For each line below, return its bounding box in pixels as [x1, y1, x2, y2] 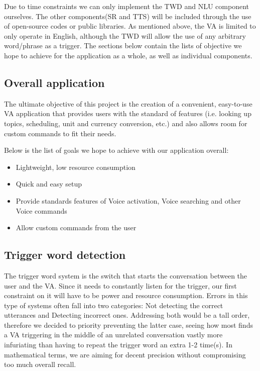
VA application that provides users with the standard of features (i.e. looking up [4, 108, 251, 119]
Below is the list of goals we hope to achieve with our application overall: [4, 145, 229, 155]
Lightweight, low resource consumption [16, 161, 136, 172]
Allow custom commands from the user [16, 222, 137, 233]
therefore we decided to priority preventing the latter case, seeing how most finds [4, 319, 253, 330]
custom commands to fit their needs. [4, 128, 116, 138]
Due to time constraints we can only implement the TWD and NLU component [4, 1, 249, 11]
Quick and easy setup [16, 178, 82, 189]
